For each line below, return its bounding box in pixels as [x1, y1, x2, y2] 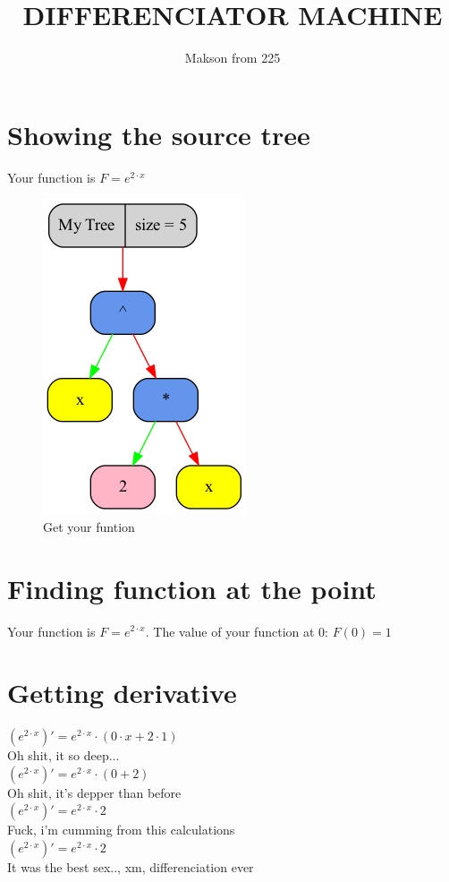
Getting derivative [7, 674, 237, 711]
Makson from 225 [184, 48, 281, 67]
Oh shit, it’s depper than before [7, 783, 182, 801]
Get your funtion [43, 517, 135, 535]
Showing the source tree [7, 116, 310, 152]
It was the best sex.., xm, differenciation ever [7, 858, 254, 877]
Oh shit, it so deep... [7, 746, 120, 765]
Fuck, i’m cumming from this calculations [7, 820, 235, 839]
